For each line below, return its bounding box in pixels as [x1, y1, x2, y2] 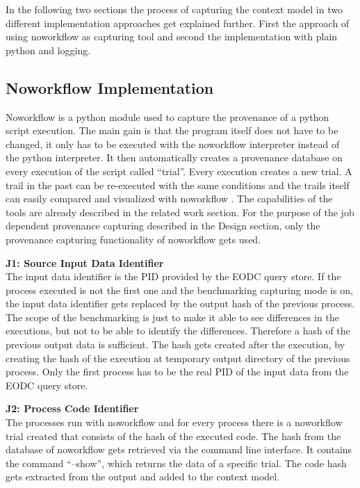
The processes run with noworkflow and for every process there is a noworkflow [6, 415, 343, 430]
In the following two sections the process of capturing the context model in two [6, 2, 343, 16]
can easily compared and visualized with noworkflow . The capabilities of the [6, 191, 333, 206]
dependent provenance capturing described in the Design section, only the [6, 218, 320, 233]
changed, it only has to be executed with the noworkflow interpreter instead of [6, 136, 340, 151]
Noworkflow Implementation [6, 76, 214, 98]
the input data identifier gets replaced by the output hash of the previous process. [6, 296, 355, 311]
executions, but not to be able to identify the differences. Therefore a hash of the [6, 323, 350, 338]
